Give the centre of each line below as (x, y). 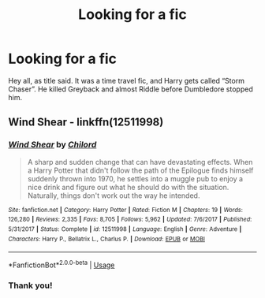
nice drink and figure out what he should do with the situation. (128, 187)
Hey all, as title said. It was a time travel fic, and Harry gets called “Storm (126, 80)
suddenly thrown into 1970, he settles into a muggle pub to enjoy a (135, 178)
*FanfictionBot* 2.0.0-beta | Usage (62, 264)
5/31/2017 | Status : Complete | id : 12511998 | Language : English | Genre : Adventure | (125, 229)
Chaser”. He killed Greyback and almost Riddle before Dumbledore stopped (131, 89)
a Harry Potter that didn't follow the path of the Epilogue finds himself (140, 170)
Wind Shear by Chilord (52, 145)
